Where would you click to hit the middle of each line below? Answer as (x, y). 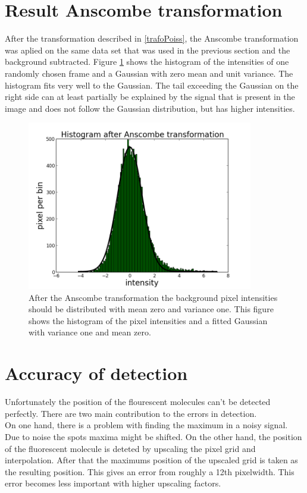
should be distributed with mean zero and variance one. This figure (151, 309)
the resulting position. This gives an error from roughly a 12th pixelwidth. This (150, 471)
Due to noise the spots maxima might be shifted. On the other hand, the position (153, 436)
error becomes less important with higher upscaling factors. (113, 483)
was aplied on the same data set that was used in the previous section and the (148, 50)
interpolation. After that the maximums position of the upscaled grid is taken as (151, 460)
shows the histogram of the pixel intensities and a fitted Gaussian (148, 320)
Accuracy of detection (96, 373)
